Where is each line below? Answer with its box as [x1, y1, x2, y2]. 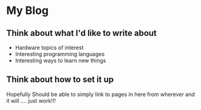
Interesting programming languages [15, 50, 105, 58]
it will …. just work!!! [6, 97, 56, 104]
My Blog [6, 4, 49, 18]
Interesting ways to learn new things [15, 57, 106, 64]
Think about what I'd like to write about [6, 28, 157, 38]
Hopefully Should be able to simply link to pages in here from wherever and [6, 91, 196, 98]
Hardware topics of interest [15, 44, 84, 51]
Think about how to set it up [6, 74, 114, 85]
